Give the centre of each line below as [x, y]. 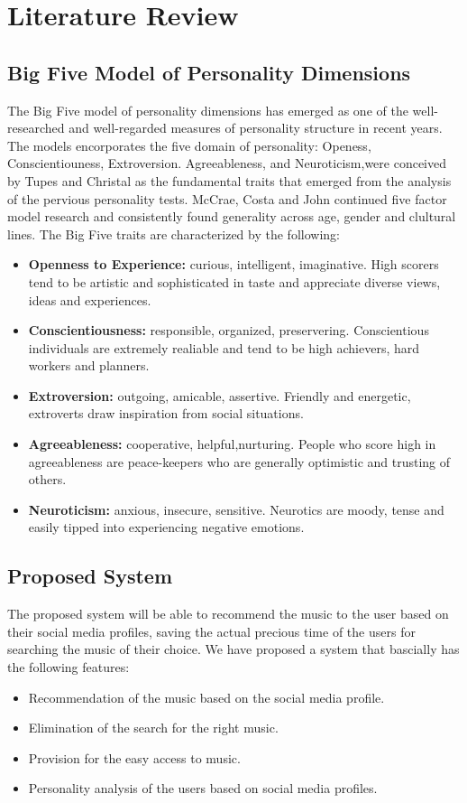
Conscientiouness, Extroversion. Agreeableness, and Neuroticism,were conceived [227, 163]
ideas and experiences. [90, 299]
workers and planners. [89, 365]
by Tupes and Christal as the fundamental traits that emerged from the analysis [229, 180]
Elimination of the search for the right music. [153, 728]
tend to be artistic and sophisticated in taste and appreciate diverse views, [234, 281]
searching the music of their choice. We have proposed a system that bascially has [233, 649]
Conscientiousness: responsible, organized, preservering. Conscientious [229, 330]
